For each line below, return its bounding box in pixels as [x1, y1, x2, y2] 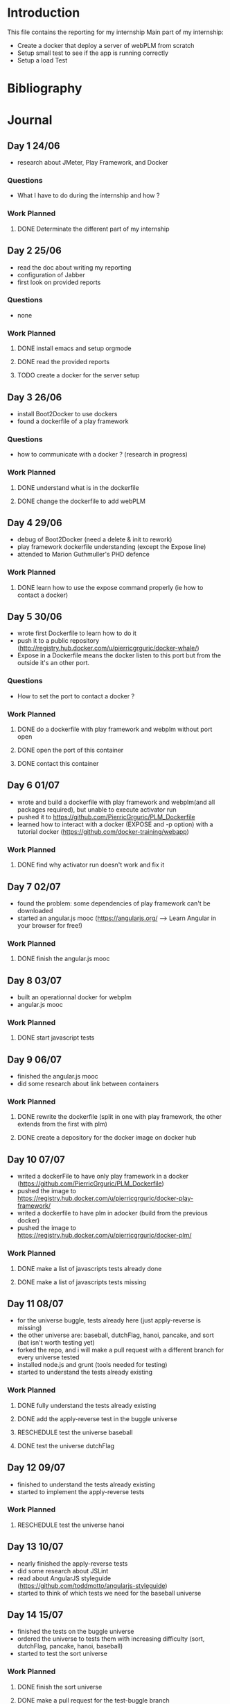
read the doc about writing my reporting [17, 263, 132, 272]
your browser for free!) [17, 921, 83, 929]
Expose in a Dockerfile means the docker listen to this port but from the [17, 651, 222, 660]
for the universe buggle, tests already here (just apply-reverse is [17, 1316, 201, 1325]
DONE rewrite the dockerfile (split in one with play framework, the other [17, 1113, 222, 1121]
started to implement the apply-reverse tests [17, 1487, 145, 1496]
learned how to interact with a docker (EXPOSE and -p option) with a [17, 820, 213, 828]
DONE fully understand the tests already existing [17, 1401, 157, 1409]
